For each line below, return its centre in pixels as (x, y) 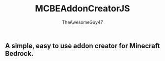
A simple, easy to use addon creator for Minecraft (82, 46)
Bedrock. (19, 53)
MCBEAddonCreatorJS (82, 9)
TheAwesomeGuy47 (82, 22)
